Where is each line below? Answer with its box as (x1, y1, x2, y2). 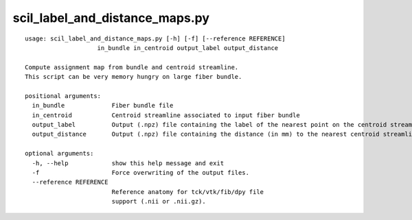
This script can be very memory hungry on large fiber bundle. (25, 73, 242, 81)
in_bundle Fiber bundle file (32, 101, 174, 110)
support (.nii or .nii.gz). (111, 197, 206, 206)
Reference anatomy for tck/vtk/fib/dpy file (111, 188, 264, 195)
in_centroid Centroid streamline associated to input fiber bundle (32, 111, 300, 119)
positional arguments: (25, 92, 102, 99)
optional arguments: (25, 149, 94, 158)
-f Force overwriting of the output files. (32, 169, 250, 177)
